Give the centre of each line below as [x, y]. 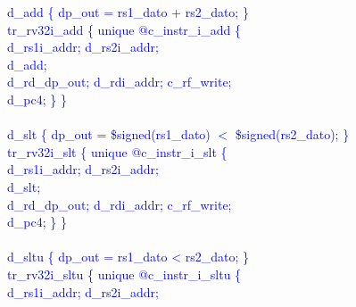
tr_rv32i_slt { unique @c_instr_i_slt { [117, 151]
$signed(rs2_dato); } [292, 134]
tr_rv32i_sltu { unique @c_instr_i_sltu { [124, 274]
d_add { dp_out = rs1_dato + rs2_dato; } [128, 12]
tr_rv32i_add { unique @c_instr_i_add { [124, 29]
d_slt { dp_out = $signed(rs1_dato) [109, 134]
